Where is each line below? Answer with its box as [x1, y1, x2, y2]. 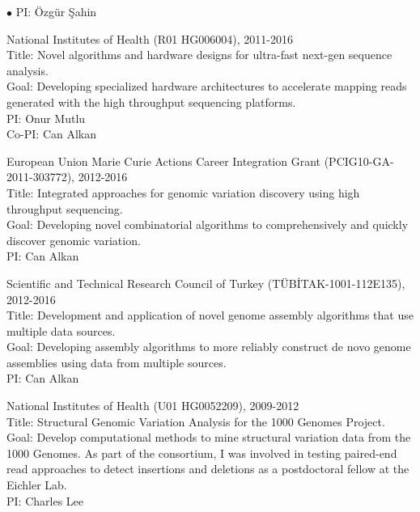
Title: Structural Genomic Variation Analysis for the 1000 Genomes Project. [6, 413, 385, 429]
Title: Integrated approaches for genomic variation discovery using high [6, 184, 360, 201]
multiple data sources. [6, 322, 116, 339]
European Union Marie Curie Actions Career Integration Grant [6, 152, 321, 169]
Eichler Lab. [6, 476, 67, 493]
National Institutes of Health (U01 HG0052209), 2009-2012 [6, 397, 299, 414]
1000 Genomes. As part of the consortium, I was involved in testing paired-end [6, 444, 397, 461]
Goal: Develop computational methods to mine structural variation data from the [6, 429, 411, 446]
